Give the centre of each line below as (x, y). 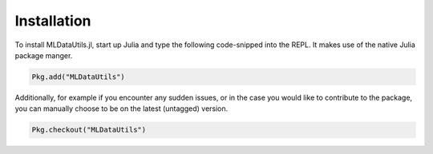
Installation (53, 21)
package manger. (44, 55)
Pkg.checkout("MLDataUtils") (89, 130)
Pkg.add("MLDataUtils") (79, 77)
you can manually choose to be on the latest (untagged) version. (121, 109)
